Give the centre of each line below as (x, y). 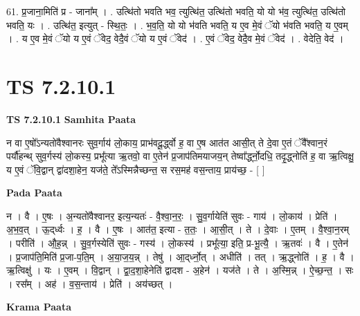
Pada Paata (34, 193)
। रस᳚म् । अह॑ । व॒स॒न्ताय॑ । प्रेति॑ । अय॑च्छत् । (90, 283)
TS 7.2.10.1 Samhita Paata (71, 119)
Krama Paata (39, 307)
